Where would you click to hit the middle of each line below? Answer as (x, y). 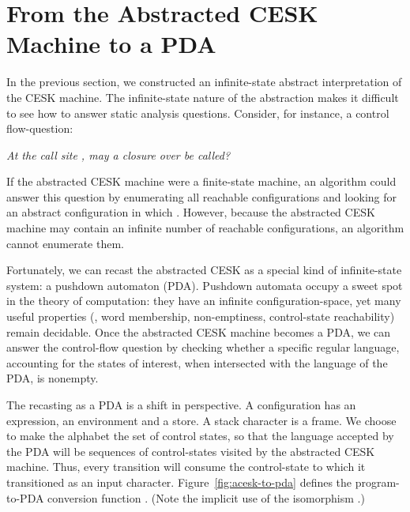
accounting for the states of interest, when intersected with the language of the (197, 362)
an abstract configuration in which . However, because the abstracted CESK (191, 212)
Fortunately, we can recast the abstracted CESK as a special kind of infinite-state (204, 270)
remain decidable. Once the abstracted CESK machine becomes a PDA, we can (199, 331)
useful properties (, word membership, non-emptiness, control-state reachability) (201, 316)
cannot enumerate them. (65, 243)
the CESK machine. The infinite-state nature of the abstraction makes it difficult (203, 97)
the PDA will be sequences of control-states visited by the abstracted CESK (191, 451)
